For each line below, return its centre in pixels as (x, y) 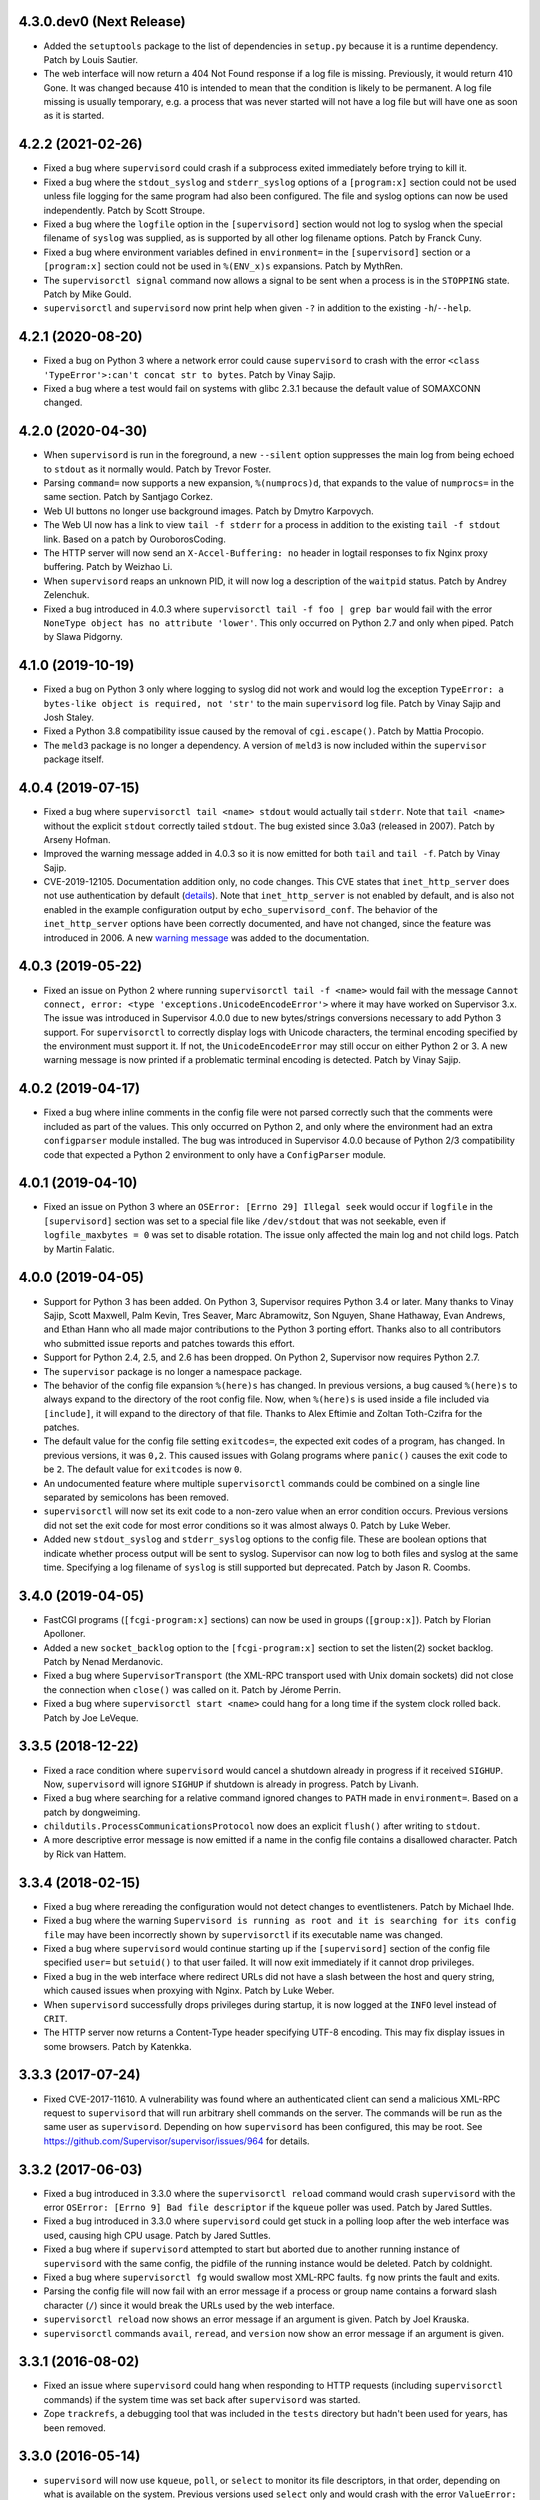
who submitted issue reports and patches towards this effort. (169, 1343)
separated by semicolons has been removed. (136, 1497)
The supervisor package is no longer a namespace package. (173, 1371)
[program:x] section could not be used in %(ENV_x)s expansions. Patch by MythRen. (223, 266)
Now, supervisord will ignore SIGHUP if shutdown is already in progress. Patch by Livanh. (231, 1784)
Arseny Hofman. (77, 839)
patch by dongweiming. (92, 1812)
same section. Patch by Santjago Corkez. (128, 497)
